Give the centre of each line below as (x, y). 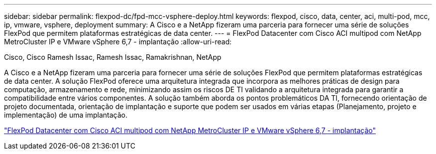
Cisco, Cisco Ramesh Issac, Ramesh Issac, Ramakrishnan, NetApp (113, 57)
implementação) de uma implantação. (66, 115)
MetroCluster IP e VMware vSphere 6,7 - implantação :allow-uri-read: (118, 42)
